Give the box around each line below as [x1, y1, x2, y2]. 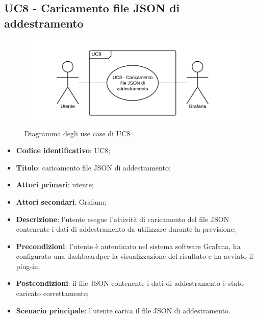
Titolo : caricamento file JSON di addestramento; [16, 162, 171, 173]
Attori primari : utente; [16, 179, 94, 190]
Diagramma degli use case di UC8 [24, 128, 131, 138]
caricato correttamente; [16, 288, 89, 299]
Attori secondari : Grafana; [16, 196, 107, 207]
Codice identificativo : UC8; [16, 145, 111, 156]
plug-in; [16, 260, 40, 271]
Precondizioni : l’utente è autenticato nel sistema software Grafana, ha [16, 240, 241, 251]
